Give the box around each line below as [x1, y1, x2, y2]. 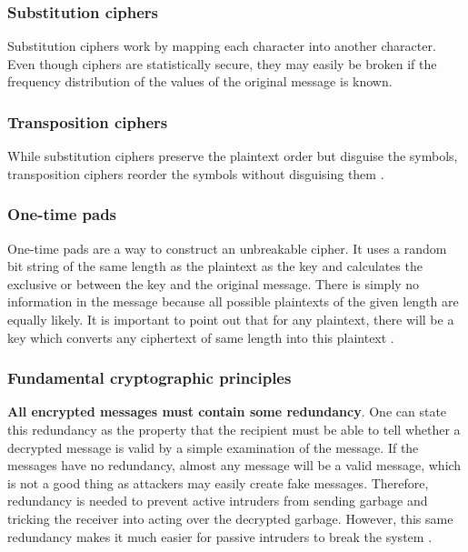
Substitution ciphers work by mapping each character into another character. [7, 36, 436, 55]
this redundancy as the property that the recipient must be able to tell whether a [7, 420, 461, 438]
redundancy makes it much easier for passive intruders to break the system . [7, 527, 433, 546]
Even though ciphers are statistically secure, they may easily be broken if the [7, 54, 437, 73]
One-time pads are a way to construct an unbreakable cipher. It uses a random [7, 238, 447, 257]
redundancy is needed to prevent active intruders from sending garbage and [7, 491, 428, 510]
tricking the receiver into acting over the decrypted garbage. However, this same [7, 508, 453, 527]
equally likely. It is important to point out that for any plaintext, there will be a [7, 310, 454, 328]
